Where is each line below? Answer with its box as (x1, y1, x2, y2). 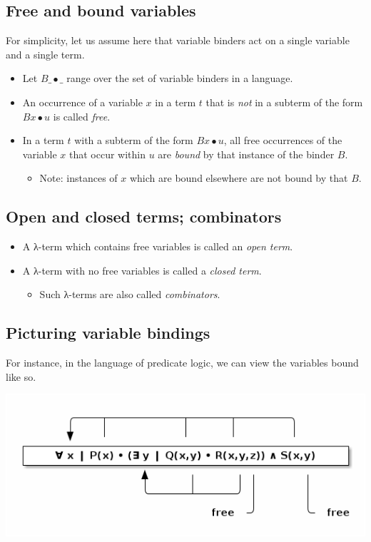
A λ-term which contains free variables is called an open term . (22, 239, 293, 254)
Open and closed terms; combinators (6, 205, 282, 227)
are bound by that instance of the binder (158, 146, 335, 161)
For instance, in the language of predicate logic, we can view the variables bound (6, 355, 359, 370)
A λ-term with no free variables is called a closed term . (22, 262, 262, 277)
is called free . (53, 108, 111, 123)
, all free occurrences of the (223, 133, 342, 148)
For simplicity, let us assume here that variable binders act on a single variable (6, 33, 350, 48)
